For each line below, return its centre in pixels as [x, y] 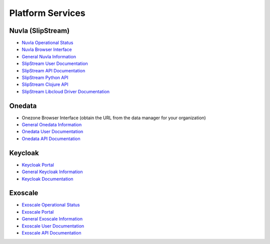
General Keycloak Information [52, 172]
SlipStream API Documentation [53, 70]
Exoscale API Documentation [51, 233]
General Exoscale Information [52, 219]
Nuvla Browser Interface [47, 49]
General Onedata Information [52, 125]
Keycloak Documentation [47, 179]
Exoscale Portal [38, 212]
